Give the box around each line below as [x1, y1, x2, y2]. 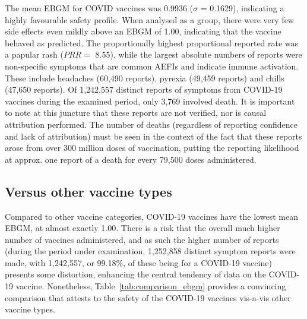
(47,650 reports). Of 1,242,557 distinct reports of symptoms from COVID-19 [5, 83, 283, 96]
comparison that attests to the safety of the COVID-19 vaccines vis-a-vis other [5, 291, 291, 304]
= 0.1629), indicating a [200, 2, 284, 14]
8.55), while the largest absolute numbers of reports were [95, 48, 302, 61]
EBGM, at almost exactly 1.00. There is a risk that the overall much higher [5, 222, 280, 234]
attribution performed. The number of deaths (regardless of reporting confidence [5, 118, 297, 130]
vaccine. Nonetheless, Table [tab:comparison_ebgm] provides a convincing [15, 280, 286, 292]
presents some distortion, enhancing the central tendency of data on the [5, 268, 266, 280]
